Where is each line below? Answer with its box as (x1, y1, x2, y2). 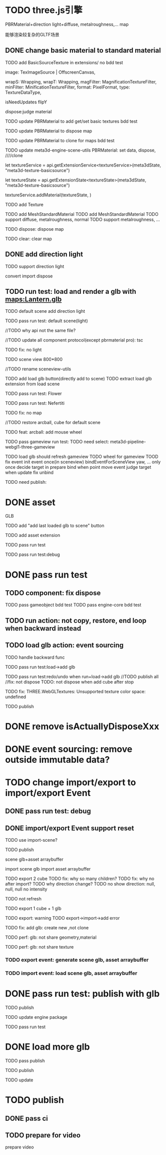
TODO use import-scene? (5, 837, 58, 843)
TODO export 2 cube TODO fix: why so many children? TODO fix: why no (5, 876, 155, 882)
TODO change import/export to (5, 777, 136, 788)
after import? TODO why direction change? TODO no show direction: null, (5, 881, 156, 887)
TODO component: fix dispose (5, 589, 101, 597)
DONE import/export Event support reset (5, 824, 134, 832)
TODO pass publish (5, 1058, 45, 1064)
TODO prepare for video (5, 1131, 81, 1139)
